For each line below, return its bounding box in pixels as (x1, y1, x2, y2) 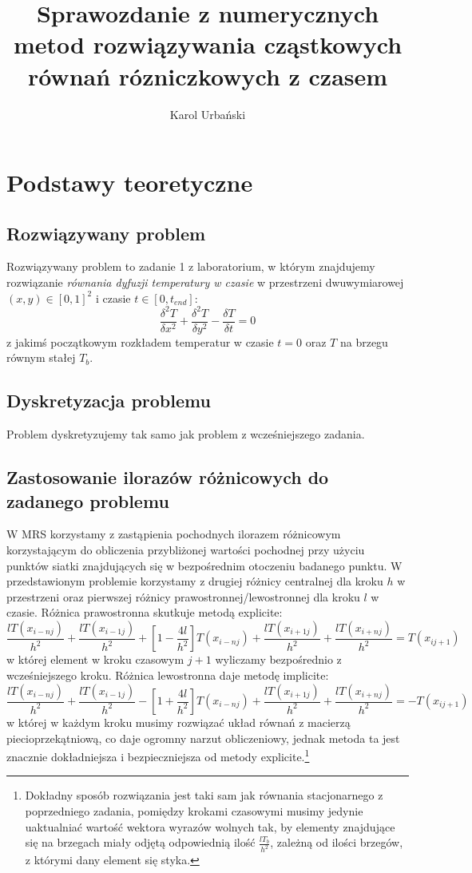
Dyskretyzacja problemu (6, 388, 211, 413)
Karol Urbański (169, 105, 246, 122)
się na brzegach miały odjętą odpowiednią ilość (25, 834, 256, 851)
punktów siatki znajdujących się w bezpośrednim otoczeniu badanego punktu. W (6, 557, 403, 573)
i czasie (95, 289, 131, 306)
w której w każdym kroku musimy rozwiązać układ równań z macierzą (6, 714, 351, 731)
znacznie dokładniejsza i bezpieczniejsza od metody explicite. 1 (6, 746, 310, 764)
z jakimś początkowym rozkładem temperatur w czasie (6, 333, 274, 350)
